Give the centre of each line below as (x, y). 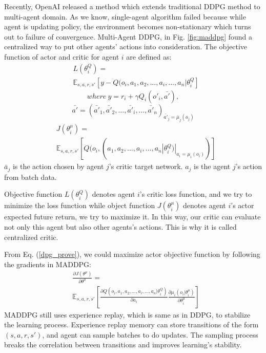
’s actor (242, 205)
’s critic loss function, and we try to (196, 194)
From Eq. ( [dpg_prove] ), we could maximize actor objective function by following (132, 254)
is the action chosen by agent (58, 166)
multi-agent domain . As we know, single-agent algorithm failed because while (125, 16)
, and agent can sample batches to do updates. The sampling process (150, 334)
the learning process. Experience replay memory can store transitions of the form (131, 324)
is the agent (212, 166)
